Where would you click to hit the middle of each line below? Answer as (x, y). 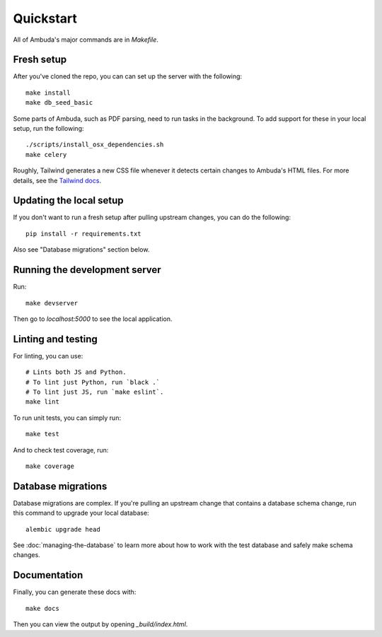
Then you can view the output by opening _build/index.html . (100, 624)
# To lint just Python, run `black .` (93, 382)
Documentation (48, 575)
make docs (42, 608)
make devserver (52, 303)
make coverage (50, 466)
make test (42, 434)
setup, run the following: (48, 129)
